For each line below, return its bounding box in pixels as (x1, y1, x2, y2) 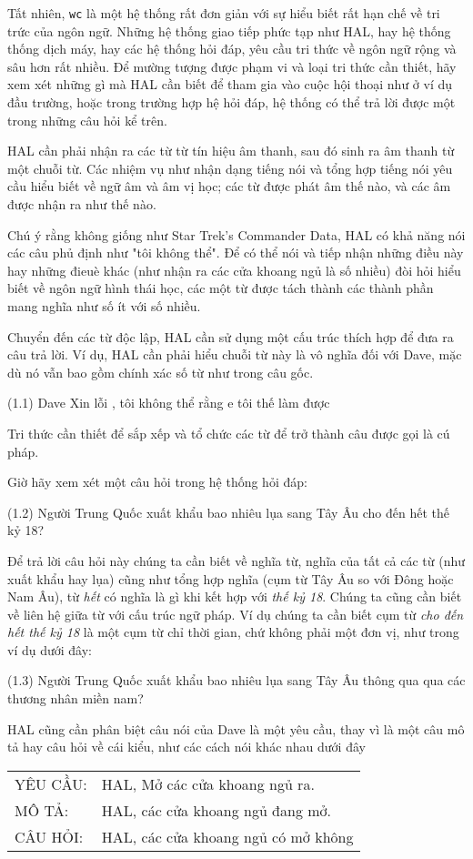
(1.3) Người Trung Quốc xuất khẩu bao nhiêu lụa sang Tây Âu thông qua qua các (7, 671, 466, 690)
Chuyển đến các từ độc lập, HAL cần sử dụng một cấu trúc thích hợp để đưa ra (7, 327, 454, 346)
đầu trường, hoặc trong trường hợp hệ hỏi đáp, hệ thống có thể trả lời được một (7, 93, 456, 112)
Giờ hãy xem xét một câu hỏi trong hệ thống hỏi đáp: (7, 472, 307, 491)
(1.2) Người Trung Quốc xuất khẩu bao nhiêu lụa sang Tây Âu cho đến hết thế (7, 502, 449, 521)
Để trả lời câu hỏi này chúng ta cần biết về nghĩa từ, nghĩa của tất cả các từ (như (7, 551, 466, 570)
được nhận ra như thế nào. (7, 195, 156, 213)
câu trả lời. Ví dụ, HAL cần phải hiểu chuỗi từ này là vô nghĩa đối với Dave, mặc (7, 345, 462, 364)
